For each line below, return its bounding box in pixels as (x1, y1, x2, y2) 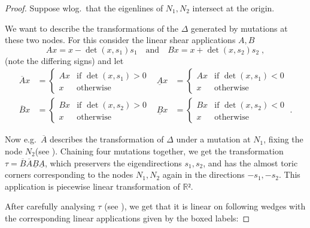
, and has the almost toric (203, 156, 298, 169)
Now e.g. (5, 133, 37, 145)
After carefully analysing (5, 200, 95, 212)
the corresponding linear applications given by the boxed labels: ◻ (5, 212, 250, 224)
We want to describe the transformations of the (5, 22, 179, 34)
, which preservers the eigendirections (45, 156, 182, 169)
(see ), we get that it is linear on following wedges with (104, 200, 306, 212)
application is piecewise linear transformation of (5, 180, 180, 192)
